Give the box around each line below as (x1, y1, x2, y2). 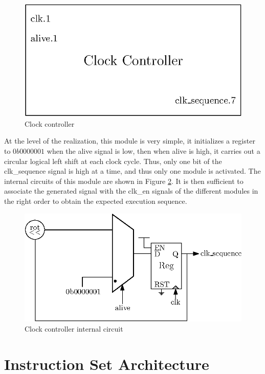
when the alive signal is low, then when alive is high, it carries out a (47, 146, 260, 156)
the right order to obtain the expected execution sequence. (4, 196, 187, 206)
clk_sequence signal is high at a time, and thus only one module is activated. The (4, 166, 261, 176)
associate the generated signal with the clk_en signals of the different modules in (4, 185, 258, 196)
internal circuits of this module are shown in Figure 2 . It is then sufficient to (4, 175, 244, 186)
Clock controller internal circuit (25, 323, 123, 334)
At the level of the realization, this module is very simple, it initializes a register (4, 135, 255, 146)
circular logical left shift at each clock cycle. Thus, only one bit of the (4, 155, 222, 166)
